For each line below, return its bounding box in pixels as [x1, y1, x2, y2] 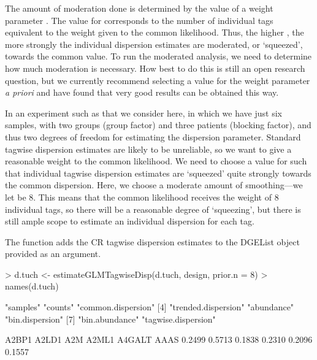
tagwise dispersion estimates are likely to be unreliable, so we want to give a [5, 142, 292, 155]
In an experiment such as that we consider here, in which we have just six [5, 106, 282, 119]
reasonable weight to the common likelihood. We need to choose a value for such [5, 155, 307, 167]
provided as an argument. [5, 247, 101, 260]
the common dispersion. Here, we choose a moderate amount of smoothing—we [5, 178, 303, 191]
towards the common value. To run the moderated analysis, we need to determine [5, 50, 312, 63]
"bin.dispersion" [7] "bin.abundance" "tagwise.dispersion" [5, 312, 216, 325]
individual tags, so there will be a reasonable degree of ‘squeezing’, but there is [5, 202, 301, 215]
